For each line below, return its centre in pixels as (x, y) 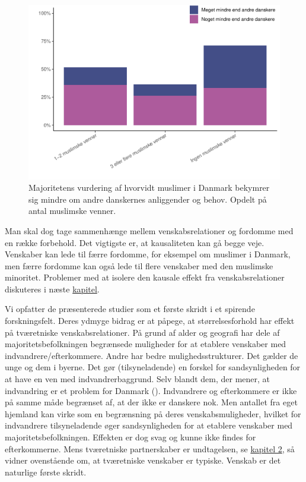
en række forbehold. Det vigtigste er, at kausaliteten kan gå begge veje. (135, 242)
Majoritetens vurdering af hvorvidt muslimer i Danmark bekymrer (149, 188)
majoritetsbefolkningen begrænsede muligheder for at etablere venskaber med (146, 344)
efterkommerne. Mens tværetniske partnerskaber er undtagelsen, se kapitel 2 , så (150, 448)
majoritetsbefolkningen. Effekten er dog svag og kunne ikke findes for (130, 437)
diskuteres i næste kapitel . (52, 289)
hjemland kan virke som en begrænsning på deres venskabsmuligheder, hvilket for (153, 413)
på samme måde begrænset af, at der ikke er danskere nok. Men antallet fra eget (151, 402)
